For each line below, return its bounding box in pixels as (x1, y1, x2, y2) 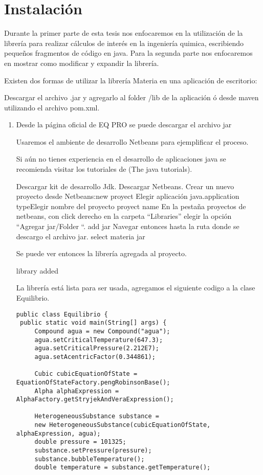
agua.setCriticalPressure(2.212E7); (34, 345, 159, 352)
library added (16, 265, 58, 276)
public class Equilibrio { (16, 310, 108, 318)
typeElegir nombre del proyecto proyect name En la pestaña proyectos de (16, 200, 246, 211)
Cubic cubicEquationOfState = (34, 370, 138, 378)
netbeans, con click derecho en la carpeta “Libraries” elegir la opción (16, 211, 232, 221)
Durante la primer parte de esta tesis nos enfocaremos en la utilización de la (4, 28, 243, 38)
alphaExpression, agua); (16, 429, 101, 437)
